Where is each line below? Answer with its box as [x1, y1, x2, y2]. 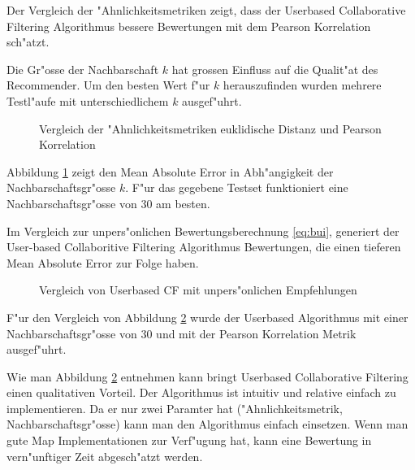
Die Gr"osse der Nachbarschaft [6, 60, 159, 77]
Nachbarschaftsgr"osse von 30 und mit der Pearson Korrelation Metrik [6, 324, 357, 342]
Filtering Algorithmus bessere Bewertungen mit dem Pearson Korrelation [6, 17, 371, 34]
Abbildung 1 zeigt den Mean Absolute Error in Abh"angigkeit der [6, 163, 334, 180]
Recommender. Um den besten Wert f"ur [6, 76, 210, 94]
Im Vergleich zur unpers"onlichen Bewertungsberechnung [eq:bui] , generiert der [6, 222, 400, 239]
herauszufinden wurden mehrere [223, 76, 382, 94]
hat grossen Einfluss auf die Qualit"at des [171, 60, 378, 77]
